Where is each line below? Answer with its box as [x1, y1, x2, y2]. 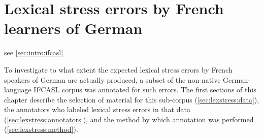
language [4, 84, 31, 95]
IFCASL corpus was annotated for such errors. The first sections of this [34, 84, 256, 95]
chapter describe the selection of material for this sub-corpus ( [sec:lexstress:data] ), [4, 94, 259, 105]
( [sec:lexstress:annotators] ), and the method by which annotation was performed [4, 114, 254, 124]
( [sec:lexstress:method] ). [4, 124, 78, 134]
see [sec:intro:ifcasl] [4, 47, 63, 58]
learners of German [4, 18, 143, 39]
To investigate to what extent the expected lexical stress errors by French [4, 64, 233, 75]
